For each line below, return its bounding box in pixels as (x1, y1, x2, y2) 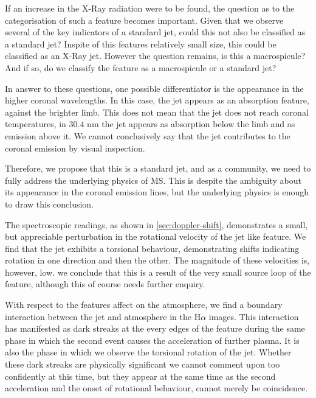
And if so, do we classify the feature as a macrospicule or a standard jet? (5, 61, 276, 74)
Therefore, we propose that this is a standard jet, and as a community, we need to (5, 162, 311, 175)
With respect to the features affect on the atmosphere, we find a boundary (5, 298, 283, 311)
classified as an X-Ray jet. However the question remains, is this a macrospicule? (5, 49, 306, 62)
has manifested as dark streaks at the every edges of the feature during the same (5, 322, 305, 335)
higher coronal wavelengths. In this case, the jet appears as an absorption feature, (5, 94, 309, 106)
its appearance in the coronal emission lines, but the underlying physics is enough (5, 186, 309, 198)
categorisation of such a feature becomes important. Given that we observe (5, 13, 284, 26)
